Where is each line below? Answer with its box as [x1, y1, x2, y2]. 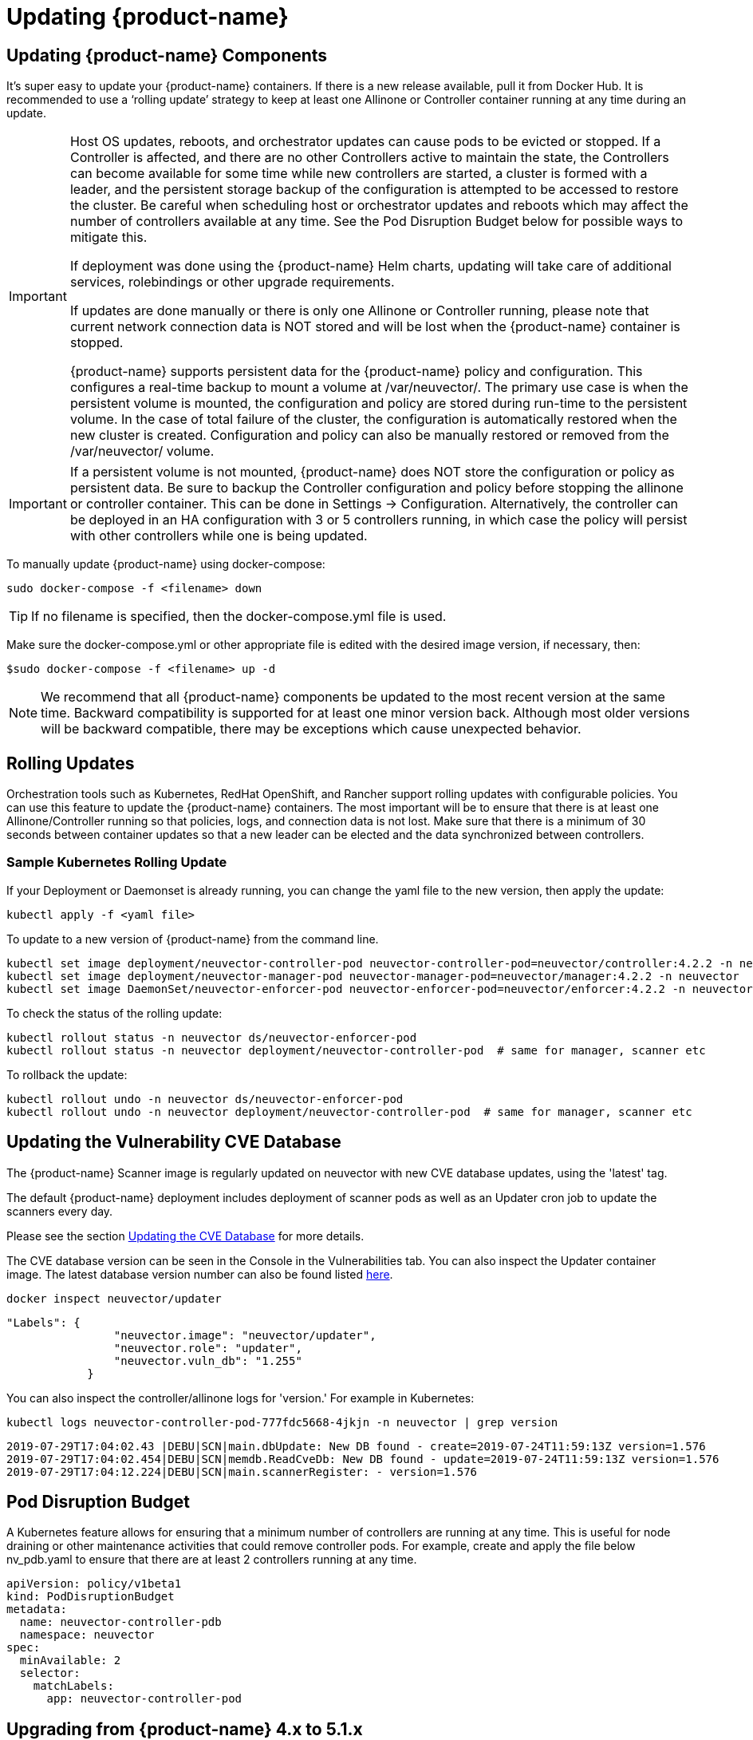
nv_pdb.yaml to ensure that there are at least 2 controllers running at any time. [6, 1552, 417, 1567]
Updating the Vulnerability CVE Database [6, 1132, 341, 1153]
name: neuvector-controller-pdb [19, 1615, 222, 1629]
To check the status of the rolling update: [6, 1006, 223, 1020]
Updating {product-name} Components [6, 45, 328, 65]
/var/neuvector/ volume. [69, 443, 215, 460]
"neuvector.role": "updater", [113, 1341, 302, 1354]
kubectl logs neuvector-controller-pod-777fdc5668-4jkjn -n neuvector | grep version [6, 1415, 558, 1429]
